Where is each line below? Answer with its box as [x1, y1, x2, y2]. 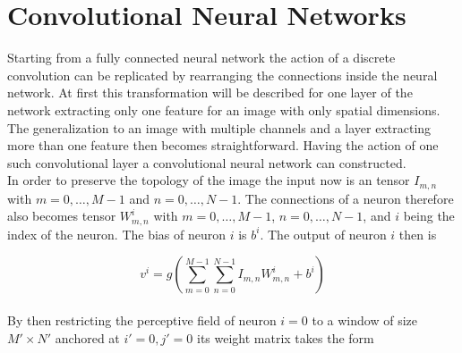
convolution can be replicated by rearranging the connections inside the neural [7, 65, 438, 84]
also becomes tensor [7, 206, 116, 225]
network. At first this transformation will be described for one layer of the [7, 83, 413, 102]
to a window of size [312, 310, 417, 329]
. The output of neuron [260, 224, 387, 243]
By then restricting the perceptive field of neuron [7, 310, 277, 329]
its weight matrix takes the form [196, 328, 374, 347]
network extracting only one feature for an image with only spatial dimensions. [7, 100, 441, 119]
